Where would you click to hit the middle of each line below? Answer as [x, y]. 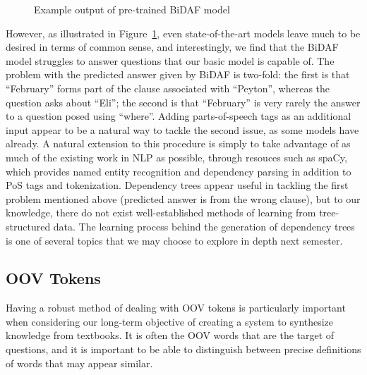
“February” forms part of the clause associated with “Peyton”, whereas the [168, 88]
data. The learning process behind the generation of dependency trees [204, 226]
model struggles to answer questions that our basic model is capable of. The [170, 60]
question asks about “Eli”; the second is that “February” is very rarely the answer [183, 102]
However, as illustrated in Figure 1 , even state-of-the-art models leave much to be [183, 33]
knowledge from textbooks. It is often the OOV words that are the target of [170, 335]
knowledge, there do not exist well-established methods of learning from [161, 213]
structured [28, 226]
